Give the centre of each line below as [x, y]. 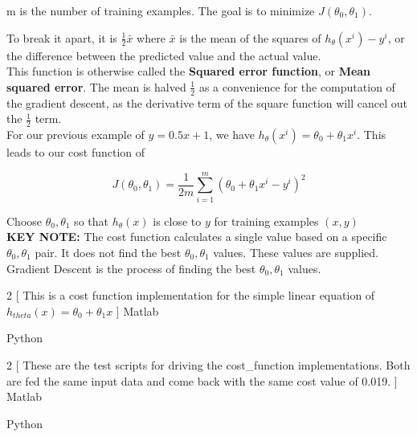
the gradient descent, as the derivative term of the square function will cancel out [207, 102]
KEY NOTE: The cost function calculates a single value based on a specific [197, 237]
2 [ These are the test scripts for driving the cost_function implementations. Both [208, 364]
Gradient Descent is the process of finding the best [131, 268]
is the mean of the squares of [250, 37]
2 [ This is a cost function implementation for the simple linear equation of [191, 295]
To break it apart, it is [62, 37]
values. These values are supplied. [296, 252]
